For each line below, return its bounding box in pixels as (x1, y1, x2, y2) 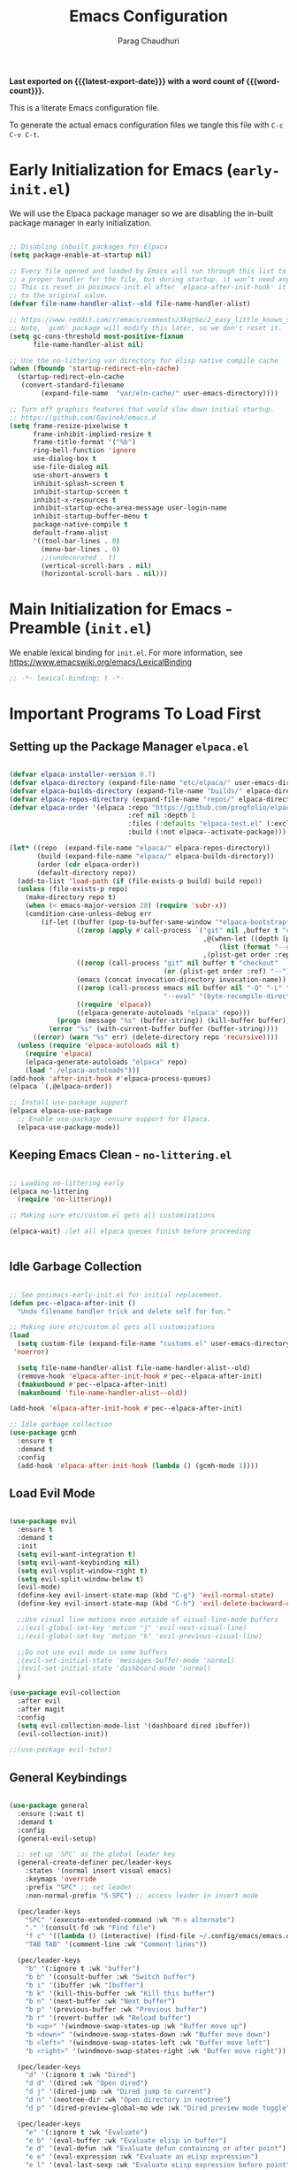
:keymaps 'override (25, 1874, 97, 1884)
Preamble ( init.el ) (9, 618, 152, 638)
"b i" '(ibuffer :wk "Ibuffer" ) (25, 1981, 144, 1989)
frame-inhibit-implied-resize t (32, 429, 152, 439)
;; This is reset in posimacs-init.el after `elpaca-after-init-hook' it (9, 283, 287, 292)
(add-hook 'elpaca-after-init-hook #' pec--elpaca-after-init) (9, 1404, 243, 1413)
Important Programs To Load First (9, 704, 262, 724)
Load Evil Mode (9, 1485, 95, 1501)
